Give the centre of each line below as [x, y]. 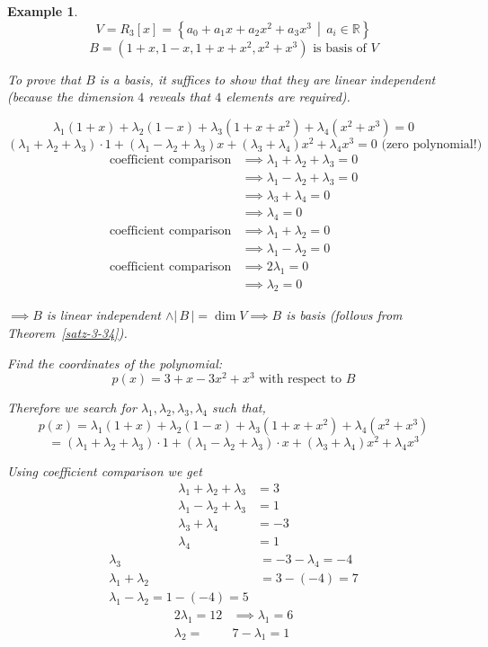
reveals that [180, 97]
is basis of [340, 48]
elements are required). [288, 97]
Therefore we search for [72, 408]
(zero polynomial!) [432, 144]
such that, [239, 408]
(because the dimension [71, 97]
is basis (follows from [344, 315]
